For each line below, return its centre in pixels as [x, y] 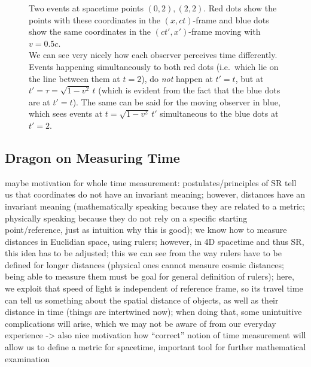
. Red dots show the [240, 8]
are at [39, 101]
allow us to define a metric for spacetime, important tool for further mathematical [155, 347]
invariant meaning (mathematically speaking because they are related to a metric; [155, 206]
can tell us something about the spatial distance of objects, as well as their [142, 300]
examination [28, 358]
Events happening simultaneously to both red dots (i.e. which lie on [154, 66]
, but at [249, 78]
